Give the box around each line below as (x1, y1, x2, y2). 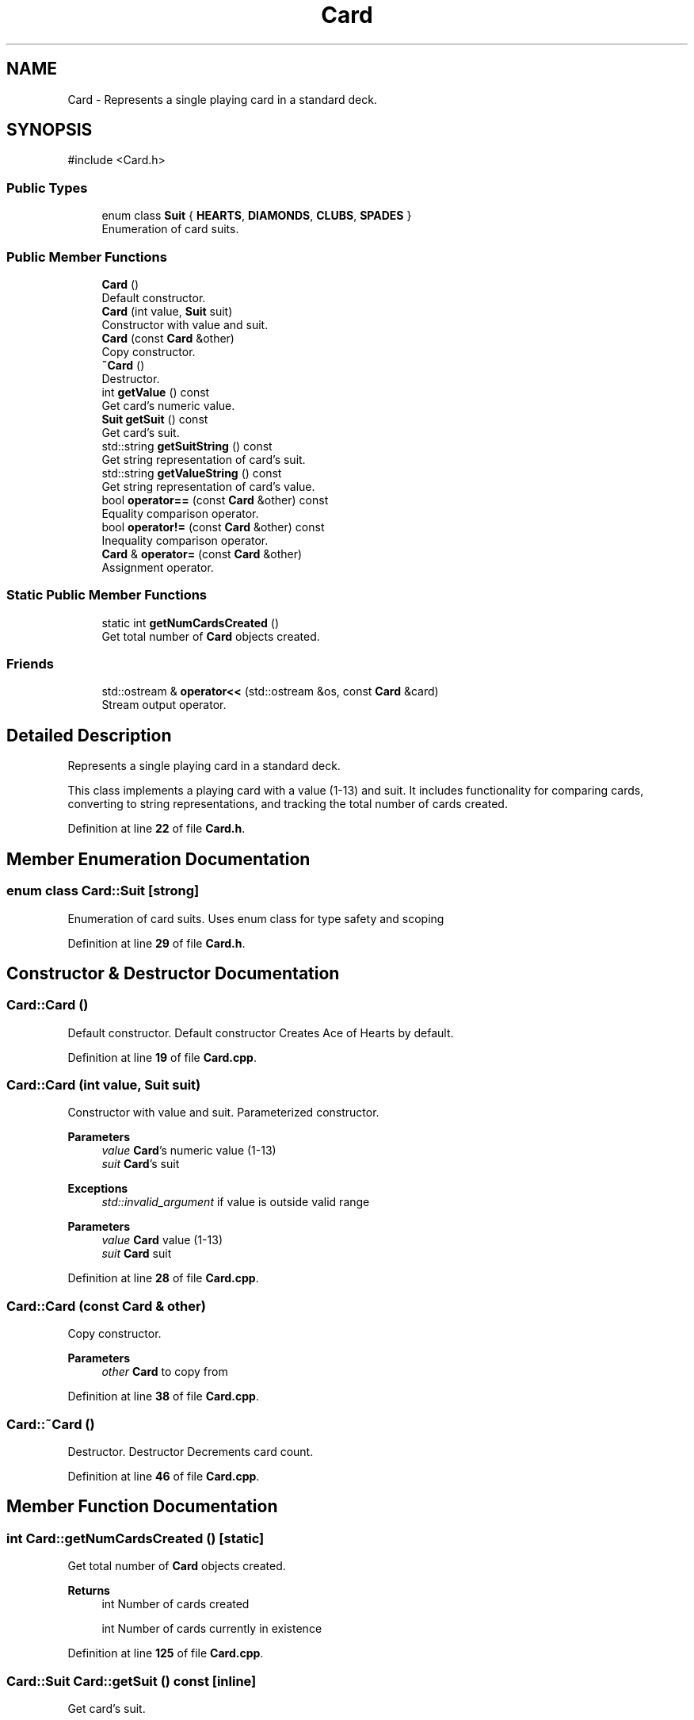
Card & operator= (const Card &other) (101, 546, 303, 561)
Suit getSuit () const (101, 412, 208, 426)
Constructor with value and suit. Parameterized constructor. (67, 1105, 379, 1120)
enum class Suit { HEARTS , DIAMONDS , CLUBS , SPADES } (101, 209, 412, 223)
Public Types (6, 179, 88, 196)
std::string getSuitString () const (101, 439, 273, 453)
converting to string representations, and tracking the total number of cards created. (67, 797, 508, 811)
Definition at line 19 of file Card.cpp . (67, 1050, 257, 1064)
